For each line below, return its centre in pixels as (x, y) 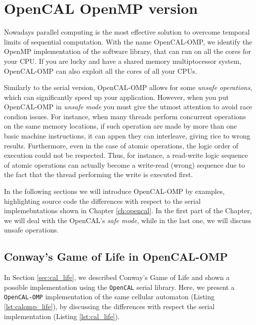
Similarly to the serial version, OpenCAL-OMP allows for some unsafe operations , (128, 87)
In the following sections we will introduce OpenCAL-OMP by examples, (114, 191)
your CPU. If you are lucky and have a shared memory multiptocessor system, (123, 61)
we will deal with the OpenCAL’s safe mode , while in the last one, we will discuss (128, 220)
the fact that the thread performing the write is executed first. (99, 174)
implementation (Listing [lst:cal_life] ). (62, 316)
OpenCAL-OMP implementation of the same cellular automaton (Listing (109, 297)
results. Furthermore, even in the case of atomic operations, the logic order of (121, 145)
